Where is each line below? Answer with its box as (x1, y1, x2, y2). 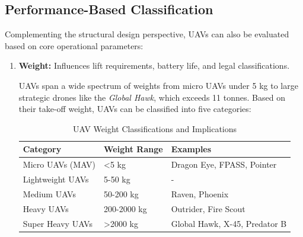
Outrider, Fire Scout (171, 202, 245, 214)
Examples (171, 143, 212, 155)
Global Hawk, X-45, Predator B (171, 217, 287, 229)
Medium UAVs (23, 187, 76, 200)
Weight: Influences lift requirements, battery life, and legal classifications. (18, 59, 290, 72)
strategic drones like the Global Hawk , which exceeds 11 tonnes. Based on (18, 91, 285, 103)
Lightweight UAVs (23, 173, 89, 185)
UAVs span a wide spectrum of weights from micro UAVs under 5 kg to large (18, 79, 298, 91)
